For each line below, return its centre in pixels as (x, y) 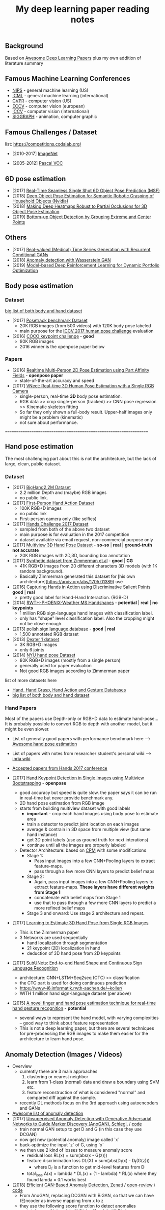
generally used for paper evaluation (55, 665)
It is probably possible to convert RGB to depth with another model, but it (79, 724)
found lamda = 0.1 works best (57, 1180)
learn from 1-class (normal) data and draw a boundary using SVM (93, 1082)
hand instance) (42, 834)
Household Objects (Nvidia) (40, 201)
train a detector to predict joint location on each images (83, 824)
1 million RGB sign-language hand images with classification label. (86, 613)
